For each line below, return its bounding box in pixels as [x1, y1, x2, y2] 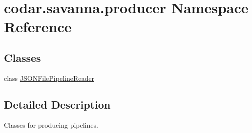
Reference [4, 17, 72, 37]
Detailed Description [4, 96, 111, 112]
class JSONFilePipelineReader [4, 73, 94, 83]
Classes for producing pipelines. [4, 119, 98, 130]
